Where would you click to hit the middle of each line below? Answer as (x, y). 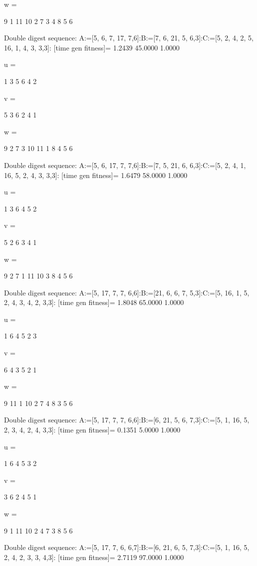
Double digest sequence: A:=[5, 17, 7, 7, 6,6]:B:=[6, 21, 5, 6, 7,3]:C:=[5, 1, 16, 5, (127, 420)
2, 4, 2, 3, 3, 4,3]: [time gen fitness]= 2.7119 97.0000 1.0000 (94, 557)
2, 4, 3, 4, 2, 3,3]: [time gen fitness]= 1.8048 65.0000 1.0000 (94, 302)
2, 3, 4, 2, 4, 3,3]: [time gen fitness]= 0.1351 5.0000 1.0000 (92, 430)
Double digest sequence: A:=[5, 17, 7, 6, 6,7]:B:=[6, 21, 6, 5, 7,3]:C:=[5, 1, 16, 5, (127, 547)
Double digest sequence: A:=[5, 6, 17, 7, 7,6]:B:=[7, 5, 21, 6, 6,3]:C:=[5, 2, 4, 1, (125, 165)
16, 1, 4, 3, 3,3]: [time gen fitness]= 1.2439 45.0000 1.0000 (92, 47)
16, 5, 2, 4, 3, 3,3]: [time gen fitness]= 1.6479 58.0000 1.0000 (96, 175)
